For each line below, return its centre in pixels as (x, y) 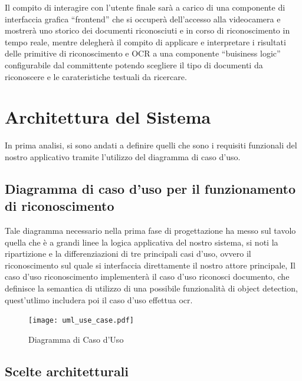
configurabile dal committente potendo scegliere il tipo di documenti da (134, 64)
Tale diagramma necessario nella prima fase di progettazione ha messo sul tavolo (150, 231)
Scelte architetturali (67, 371)
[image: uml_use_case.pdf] (81, 321)
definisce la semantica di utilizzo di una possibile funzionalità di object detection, (151, 288)
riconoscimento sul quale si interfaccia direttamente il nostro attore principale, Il (150, 265)
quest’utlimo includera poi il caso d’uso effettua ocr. (99, 299)
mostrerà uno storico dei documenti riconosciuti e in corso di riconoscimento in (147, 30)
